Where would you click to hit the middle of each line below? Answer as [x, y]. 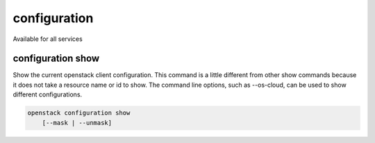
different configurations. [48, 94]
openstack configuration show [79, 113]
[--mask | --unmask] [77, 123]
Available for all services [48, 39]
